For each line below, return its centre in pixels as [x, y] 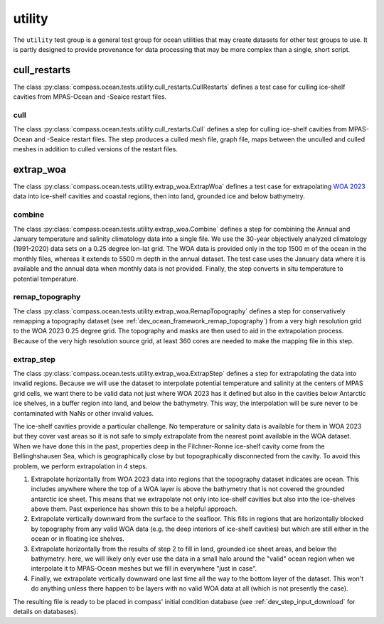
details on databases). [46, 611]
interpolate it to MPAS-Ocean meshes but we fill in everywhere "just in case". [144, 569]
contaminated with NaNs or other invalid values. [84, 413]
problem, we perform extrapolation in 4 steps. [80, 466]
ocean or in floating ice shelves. [78, 539]
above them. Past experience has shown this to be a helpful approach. [134, 509]
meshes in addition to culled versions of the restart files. [95, 149]
